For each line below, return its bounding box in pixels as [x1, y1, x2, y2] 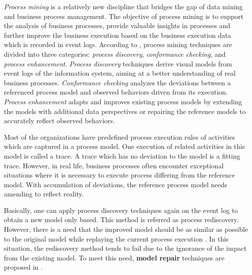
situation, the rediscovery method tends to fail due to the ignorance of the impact [4, 243, 247, 253]
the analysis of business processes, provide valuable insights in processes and [4, 20, 230, 31]
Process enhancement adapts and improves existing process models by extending [4, 96, 242, 106]
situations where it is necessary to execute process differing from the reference [4, 170, 235, 180]
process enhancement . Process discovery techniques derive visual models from [4, 58, 232, 68]
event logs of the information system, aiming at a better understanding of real [4, 68, 236, 78]
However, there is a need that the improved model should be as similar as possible [4, 224, 248, 234]
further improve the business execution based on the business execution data [4, 30, 231, 40]
